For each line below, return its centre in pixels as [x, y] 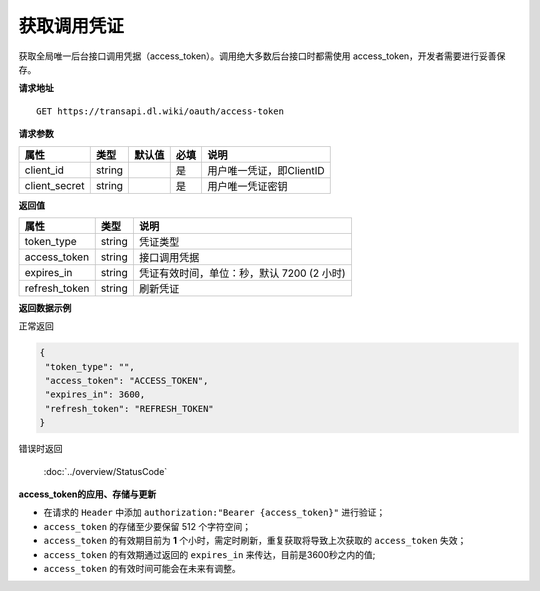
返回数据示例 [45, 307]
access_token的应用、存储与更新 [87, 494]
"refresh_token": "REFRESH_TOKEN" [129, 408]
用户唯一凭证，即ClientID [266, 170]
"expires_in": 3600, [95, 394]
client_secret [54, 185]
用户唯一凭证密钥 [248, 186]
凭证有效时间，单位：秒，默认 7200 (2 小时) [242, 273]
